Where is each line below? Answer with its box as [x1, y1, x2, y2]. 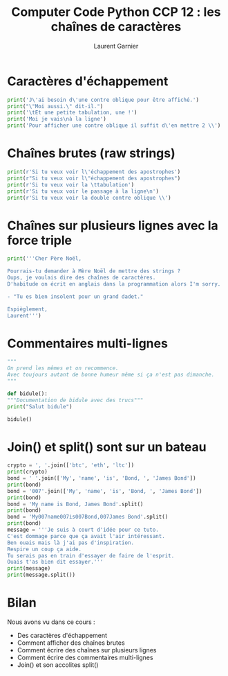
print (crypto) [7, 469, 48, 476]
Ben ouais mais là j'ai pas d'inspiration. [7, 539, 135, 546]
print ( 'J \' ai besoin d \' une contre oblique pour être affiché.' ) [7, 96, 199, 103]
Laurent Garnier [93, 42, 139, 50]
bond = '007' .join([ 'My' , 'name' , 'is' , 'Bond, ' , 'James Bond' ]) [7, 487, 202, 494]
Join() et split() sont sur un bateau [7, 439, 207, 455]
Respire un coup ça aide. [7, 546, 82, 553]
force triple [7, 232, 73, 248]
